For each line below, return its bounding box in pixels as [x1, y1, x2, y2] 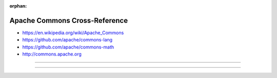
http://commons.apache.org [22, 51, 82, 57]
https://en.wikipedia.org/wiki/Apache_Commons [22, 30, 124, 36]
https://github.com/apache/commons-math [22, 44, 114, 50]
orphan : [9, 3, 27, 9]
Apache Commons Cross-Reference [9, 16, 128, 25]
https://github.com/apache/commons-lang [22, 37, 113, 43]
